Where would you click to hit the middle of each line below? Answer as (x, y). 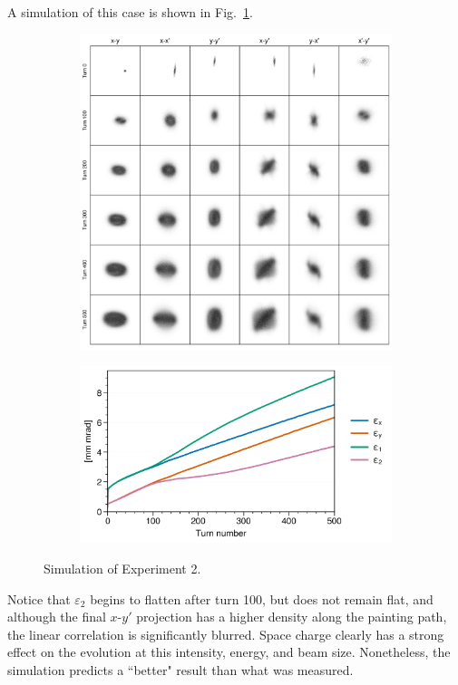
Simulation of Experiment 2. (122, 569)
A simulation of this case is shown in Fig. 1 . (130, 12)
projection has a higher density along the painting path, (292, 617)
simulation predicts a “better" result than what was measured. (180, 670)
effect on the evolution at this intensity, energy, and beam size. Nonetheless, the (229, 652)
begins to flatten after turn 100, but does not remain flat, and (262, 598)
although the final (57, 617)
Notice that (39, 598)
